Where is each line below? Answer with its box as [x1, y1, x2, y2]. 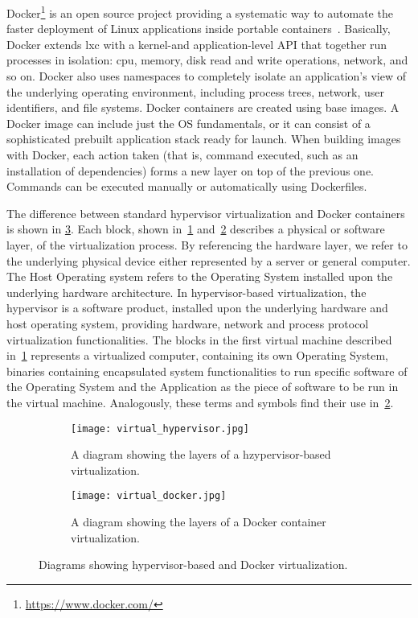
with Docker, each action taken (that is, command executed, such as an [6, 146, 359, 163]
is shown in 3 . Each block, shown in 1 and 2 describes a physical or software [6, 220, 385, 237]
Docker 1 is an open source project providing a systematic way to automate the [6, 2, 393, 21]
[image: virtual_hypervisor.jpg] [71, 422, 249, 435]
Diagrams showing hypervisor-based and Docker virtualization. [39, 556, 348, 573]
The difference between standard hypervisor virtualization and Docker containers [6, 204, 405, 221]
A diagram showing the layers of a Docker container [71, 513, 326, 529]
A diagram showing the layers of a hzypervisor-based [71, 446, 331, 463]
